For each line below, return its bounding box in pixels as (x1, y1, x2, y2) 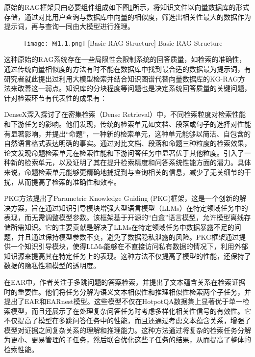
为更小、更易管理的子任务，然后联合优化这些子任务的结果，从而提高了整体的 (4, 334, 251, 345)
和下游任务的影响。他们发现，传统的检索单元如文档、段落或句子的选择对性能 (4, 119, 251, 129)
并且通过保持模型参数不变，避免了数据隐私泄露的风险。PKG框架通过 (17, 231, 239, 242)
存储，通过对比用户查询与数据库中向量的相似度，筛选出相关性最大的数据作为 (4, 11, 251, 22)
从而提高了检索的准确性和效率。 (17, 176, 121, 187)
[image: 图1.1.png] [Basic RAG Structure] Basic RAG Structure (24, 37, 223, 48)
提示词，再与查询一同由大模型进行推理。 (4, 21, 134, 31)
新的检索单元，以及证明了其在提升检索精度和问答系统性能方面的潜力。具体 (10, 157, 251, 167)
